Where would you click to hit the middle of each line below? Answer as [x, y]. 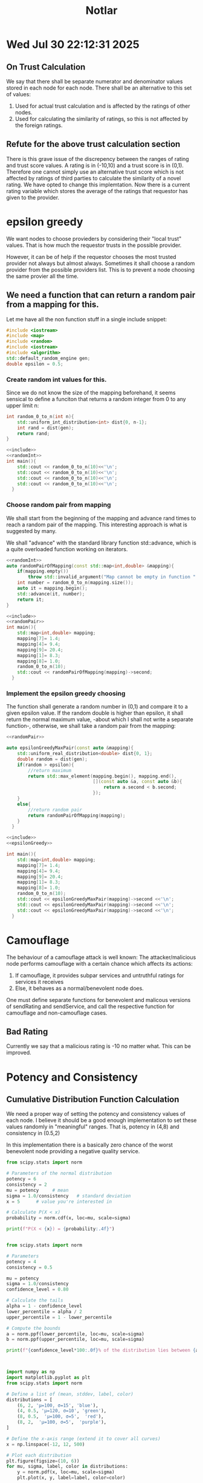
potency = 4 [21, 1262]
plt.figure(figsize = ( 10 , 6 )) [43, 1461]
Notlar [101, 11]
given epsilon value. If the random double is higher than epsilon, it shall [95, 713]
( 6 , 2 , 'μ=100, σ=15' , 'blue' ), [58, 1405]
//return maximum [50, 770]
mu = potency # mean [37, 1190]
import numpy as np [31, 1372]
